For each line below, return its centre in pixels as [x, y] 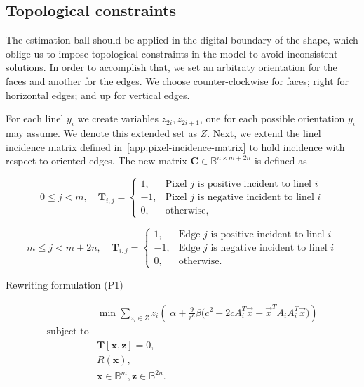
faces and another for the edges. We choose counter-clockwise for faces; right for [177, 80]
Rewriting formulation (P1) [65, 284]
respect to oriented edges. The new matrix [96, 160]
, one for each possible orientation [272, 118]
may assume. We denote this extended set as [101, 132]
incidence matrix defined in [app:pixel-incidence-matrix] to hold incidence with [175, 146]
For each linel [35, 118]
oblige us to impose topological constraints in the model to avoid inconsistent [172, 53]
